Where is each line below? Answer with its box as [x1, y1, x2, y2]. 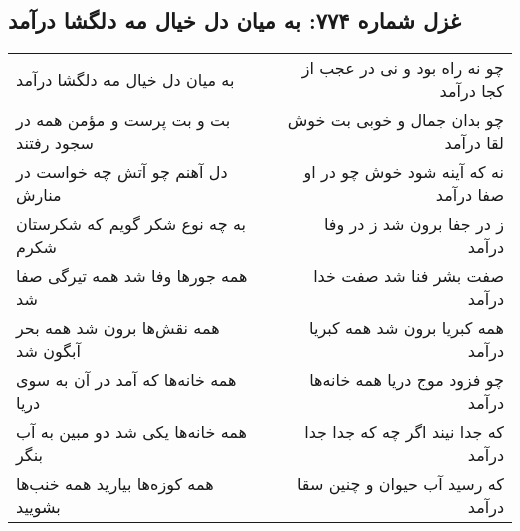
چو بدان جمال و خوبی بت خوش [287, 108, 504, 132]
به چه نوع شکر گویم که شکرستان [16, 212, 246, 236]
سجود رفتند [16, 131, 94, 155]
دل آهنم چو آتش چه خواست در [16, 160, 228, 184]
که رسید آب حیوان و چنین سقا [296, 472, 504, 496]
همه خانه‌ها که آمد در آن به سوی [16, 368, 237, 392]
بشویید [16, 495, 61, 519]
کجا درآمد [439, 79, 504, 103]
